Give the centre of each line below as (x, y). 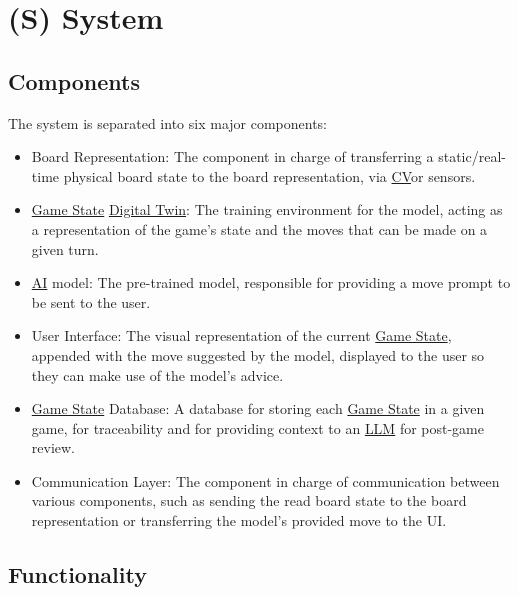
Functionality (77, 574)
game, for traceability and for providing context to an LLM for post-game (257, 427)
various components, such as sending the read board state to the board (249, 500)
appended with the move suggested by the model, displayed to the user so (258, 354)
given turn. (65, 248)
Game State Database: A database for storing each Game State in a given (258, 408)
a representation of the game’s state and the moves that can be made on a (259, 228)
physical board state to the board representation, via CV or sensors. (269, 175)
